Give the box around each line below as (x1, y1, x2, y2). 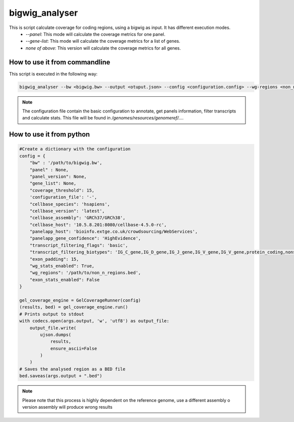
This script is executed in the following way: (9, 71, 98, 77)
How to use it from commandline (9, 58, 110, 66)
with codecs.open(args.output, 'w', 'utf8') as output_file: (19, 318, 170, 324)
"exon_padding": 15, (29, 256, 79, 262)
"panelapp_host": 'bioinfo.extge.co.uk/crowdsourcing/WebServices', (29, 229, 198, 234)
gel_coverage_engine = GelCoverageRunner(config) (19, 297, 141, 303)
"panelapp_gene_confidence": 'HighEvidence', (29, 236, 141, 241)
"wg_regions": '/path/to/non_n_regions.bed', (29, 270, 141, 276)
